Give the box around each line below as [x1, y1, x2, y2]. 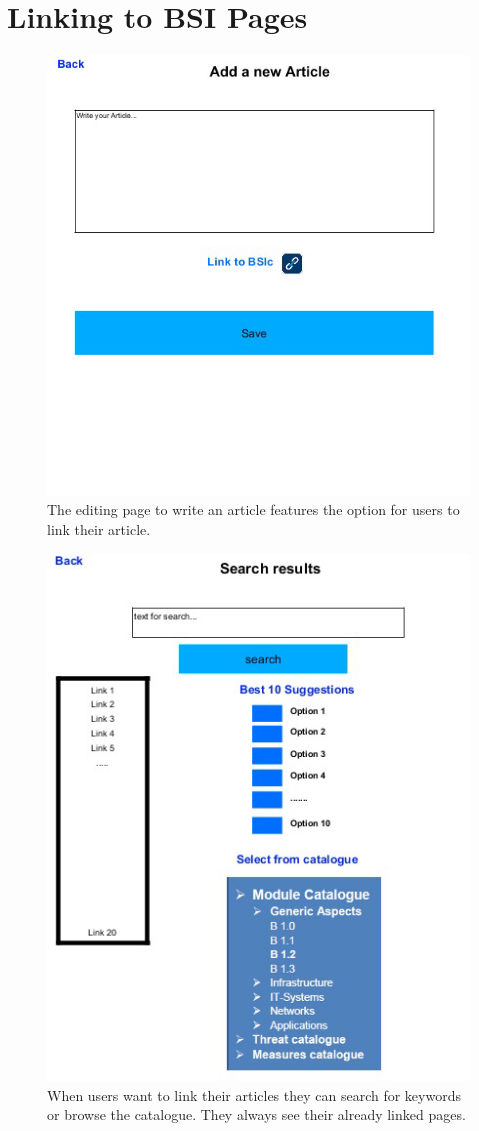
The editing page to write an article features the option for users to [47, 499, 460, 520]
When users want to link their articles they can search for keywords [47, 1084, 461, 1105]
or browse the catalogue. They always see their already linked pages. [47, 1104, 466, 1125]
